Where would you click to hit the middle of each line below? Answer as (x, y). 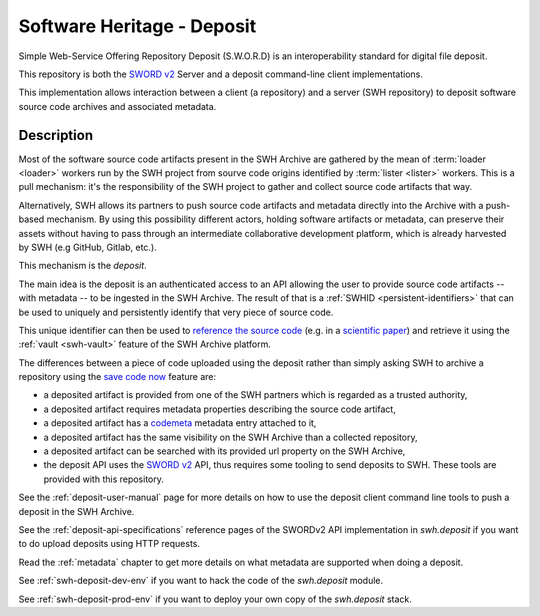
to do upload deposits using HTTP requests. (109, 544)
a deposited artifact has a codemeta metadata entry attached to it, (180, 423)
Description (56, 135)
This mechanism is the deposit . (82, 266)
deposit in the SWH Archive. (76, 511)
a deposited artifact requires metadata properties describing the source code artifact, (220, 409)
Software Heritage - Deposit (137, 26)
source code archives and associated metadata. (117, 106)
